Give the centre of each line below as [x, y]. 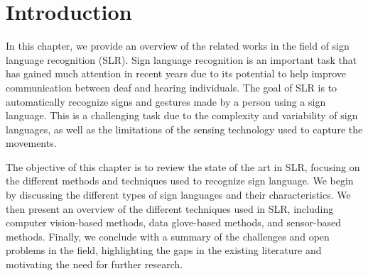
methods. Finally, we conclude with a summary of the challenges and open [168, 236]
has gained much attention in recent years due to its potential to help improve [176, 73]
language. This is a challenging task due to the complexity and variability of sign [182, 115]
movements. [31, 143]
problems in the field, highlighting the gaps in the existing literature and [164, 250]
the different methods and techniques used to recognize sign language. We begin [180, 181]
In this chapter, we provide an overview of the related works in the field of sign [178, 46]
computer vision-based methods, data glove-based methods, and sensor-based [174, 222]
